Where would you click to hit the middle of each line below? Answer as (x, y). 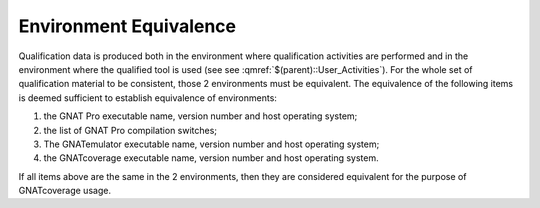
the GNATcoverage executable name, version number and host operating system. (211, 158)
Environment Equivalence (127, 26)
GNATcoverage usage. (65, 191)
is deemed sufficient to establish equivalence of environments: (147, 97)
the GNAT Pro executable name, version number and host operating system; (200, 116)
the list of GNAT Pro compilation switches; (130, 130)
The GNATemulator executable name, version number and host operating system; (211, 144)
